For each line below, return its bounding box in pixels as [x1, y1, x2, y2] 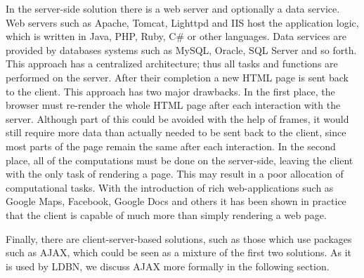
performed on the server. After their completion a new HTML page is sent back [6, 69, 349, 84]
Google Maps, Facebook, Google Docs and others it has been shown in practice [6, 194, 346, 208]
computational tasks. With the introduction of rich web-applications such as [6, 180, 334, 194]
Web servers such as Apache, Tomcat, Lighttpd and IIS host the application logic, [6, 15, 359, 29]
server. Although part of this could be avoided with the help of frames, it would [6, 111, 349, 126]
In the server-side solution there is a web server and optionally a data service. [6, 1, 340, 15]
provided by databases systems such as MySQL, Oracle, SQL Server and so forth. [6, 42, 357, 57]
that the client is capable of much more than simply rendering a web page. [6, 207, 327, 222]
